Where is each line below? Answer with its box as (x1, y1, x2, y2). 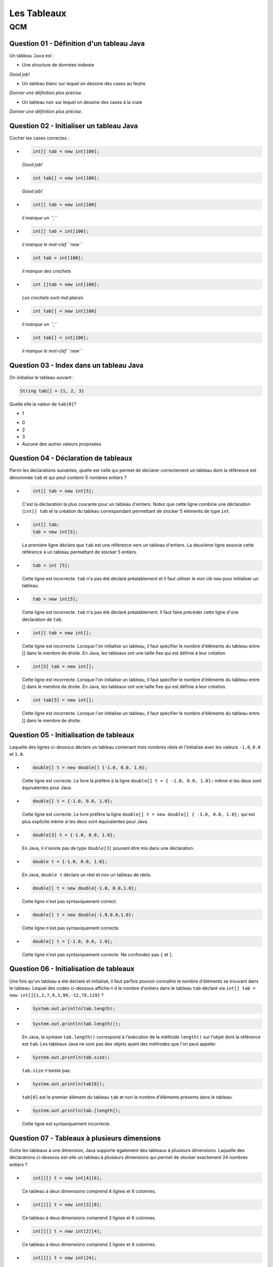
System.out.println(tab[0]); (32, 1081, 105, 1087)
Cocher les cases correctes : (9, 135, 70, 141)
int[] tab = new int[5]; (32, 488, 95, 494)
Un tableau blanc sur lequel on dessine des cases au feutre (22, 80, 146, 86)
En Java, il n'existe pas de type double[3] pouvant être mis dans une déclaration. (22, 845, 195, 851)
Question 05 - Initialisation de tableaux (9, 730, 134, 739)
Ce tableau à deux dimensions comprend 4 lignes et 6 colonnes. (22, 1188, 156, 1194)
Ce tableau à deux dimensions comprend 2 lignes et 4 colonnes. (22, 1241, 156, 1247)
